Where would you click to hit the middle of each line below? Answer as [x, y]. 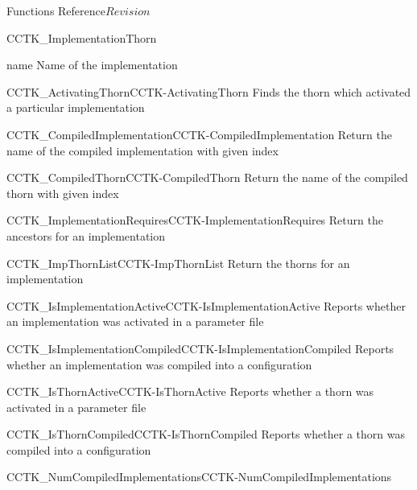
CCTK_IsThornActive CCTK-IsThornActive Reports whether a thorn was [190, 391]
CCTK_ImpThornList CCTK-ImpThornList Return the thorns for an [178, 263]
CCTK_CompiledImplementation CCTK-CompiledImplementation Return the [199, 134]
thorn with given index [63, 193]
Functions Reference [56, 10]
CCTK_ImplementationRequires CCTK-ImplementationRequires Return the [195, 220]
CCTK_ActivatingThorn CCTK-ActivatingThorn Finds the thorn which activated [209, 91]
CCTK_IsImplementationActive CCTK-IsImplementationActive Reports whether [206, 305]
